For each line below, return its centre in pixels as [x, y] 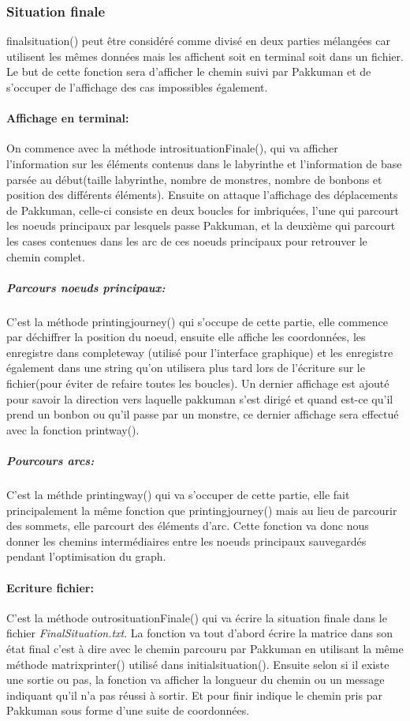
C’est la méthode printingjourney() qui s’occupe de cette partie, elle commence [198, 321]
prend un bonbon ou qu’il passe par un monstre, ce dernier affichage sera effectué [203, 414]
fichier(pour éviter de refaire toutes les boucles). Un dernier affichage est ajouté [198, 383]
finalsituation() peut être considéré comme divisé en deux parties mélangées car [199, 41]
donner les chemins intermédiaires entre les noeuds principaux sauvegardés [186, 541]
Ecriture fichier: [50, 587]
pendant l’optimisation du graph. [86, 556]
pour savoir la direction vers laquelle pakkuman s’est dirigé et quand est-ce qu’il [200, 398]
